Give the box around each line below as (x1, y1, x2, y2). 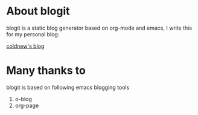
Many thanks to (6, 64, 86, 77)
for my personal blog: (6, 30, 60, 38)
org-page (14, 102, 39, 109)
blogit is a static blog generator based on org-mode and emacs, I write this (6, 24, 192, 31)
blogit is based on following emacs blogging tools (6, 84, 130, 91)
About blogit (6, 4, 70, 18)
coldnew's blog (6, 42, 45, 50)
